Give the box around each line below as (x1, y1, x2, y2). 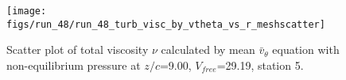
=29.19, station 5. (216, 56, 304, 73)
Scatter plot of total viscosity (6, 41, 149, 58)
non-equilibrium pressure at (6, 56, 141, 73)
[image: (6, 6, 47, 17)
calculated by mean (161, 41, 255, 58)
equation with (272, 41, 340, 58)
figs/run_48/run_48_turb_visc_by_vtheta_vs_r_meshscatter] (6, 18, 325, 30)
